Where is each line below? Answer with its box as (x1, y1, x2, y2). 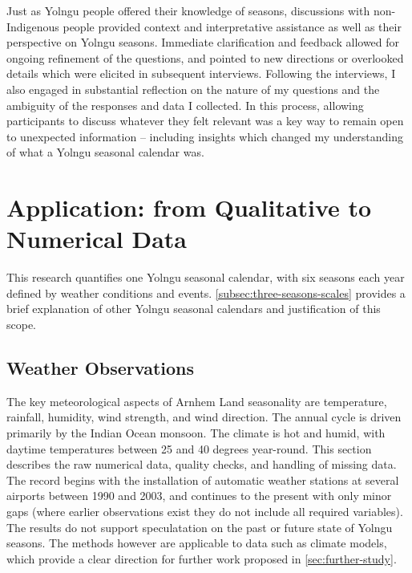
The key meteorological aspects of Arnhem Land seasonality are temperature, (6, 392, 387, 409)
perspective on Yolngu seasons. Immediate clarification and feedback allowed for (6, 34, 400, 51)
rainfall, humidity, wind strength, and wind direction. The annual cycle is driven (6, 408, 402, 425)
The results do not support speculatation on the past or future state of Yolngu (6, 518, 393, 535)
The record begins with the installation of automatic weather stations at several (6, 471, 399, 488)
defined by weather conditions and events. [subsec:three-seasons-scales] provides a (6, 284, 406, 301)
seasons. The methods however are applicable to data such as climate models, (6, 534, 387, 551)
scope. (6, 316, 37, 333)
